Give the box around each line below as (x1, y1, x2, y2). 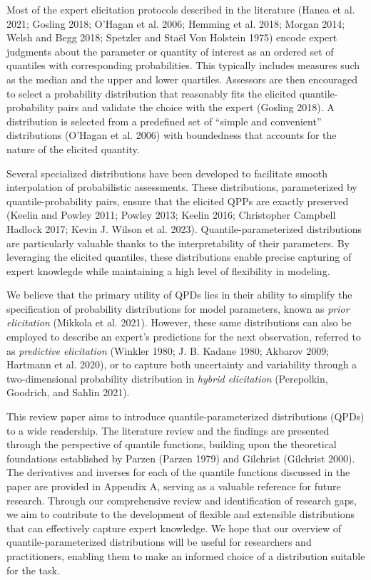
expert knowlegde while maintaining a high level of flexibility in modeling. (6, 263, 330, 278)
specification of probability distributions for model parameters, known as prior (6, 301, 350, 316)
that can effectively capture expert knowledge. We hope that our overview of (6, 520, 342, 535)
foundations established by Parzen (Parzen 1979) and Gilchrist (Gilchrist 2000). (6, 450, 355, 465)
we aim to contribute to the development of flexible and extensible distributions (6, 507, 355, 522)
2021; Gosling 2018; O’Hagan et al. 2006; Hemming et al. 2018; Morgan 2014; (6, 16, 345, 31)
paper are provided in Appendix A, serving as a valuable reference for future (6, 479, 341, 493)
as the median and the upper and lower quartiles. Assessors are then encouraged (6, 71, 357, 86)
